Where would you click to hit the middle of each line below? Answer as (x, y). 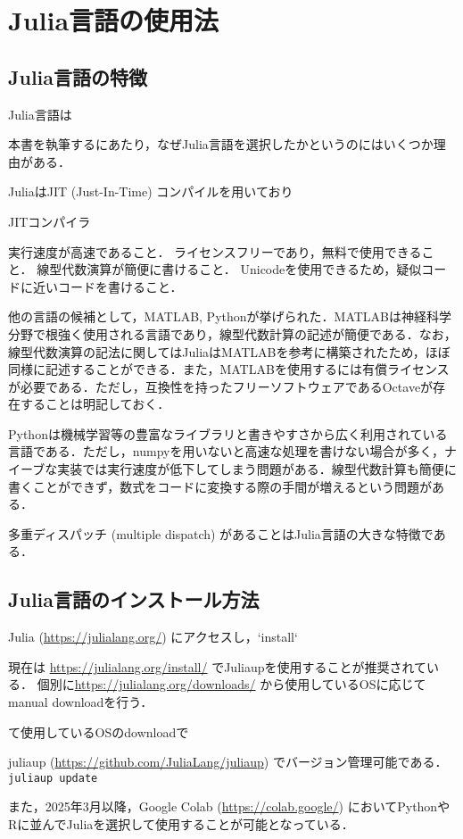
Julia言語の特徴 (78, 76)
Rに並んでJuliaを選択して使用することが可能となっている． (181, 824)
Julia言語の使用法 (114, 20)
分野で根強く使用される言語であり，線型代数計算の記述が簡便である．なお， (232, 333)
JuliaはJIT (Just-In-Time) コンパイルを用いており (151, 191)
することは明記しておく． (95, 404)
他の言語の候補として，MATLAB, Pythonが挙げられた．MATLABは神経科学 (230, 316)
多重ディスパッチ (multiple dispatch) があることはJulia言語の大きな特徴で (221, 533)
